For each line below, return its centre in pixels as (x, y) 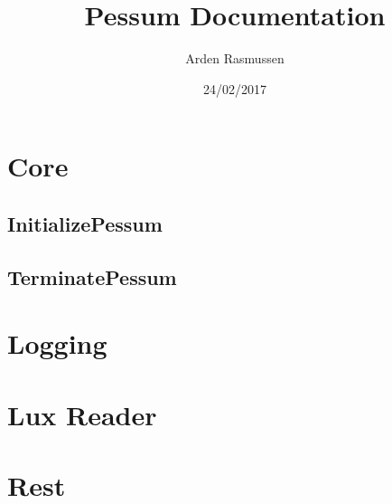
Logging (57, 343)
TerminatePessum (92, 276)
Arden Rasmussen (235, 58)
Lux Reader (82, 414)
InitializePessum (85, 223)
